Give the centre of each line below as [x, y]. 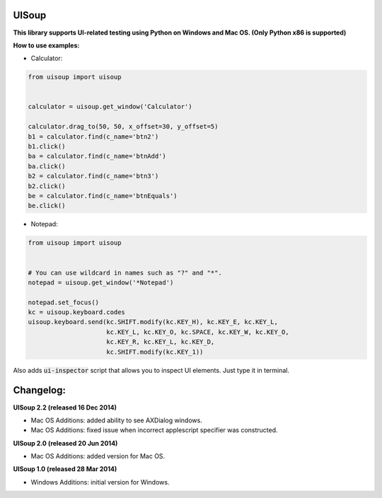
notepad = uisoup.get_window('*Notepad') [101, 282]
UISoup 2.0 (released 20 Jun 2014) [65, 443]
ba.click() [47, 166]
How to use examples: [46, 45]
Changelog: [40, 390]
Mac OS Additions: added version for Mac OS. [98, 456]
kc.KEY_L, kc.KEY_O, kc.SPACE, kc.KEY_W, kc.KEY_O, [198, 332]
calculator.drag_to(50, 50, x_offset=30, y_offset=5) [123, 127]
